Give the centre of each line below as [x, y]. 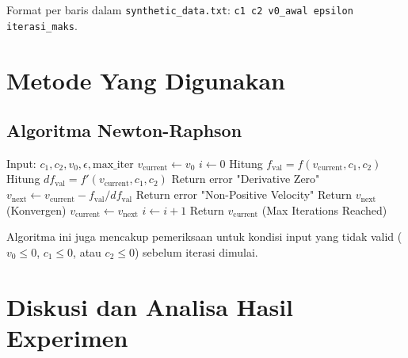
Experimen [67, 337]
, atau [87, 251]
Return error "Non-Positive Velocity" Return [244, 194]
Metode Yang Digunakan [146, 80]
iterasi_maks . [42, 25]
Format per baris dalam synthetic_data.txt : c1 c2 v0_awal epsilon [180, 10]
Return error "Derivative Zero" [246, 179]
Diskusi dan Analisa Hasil [150, 306]
